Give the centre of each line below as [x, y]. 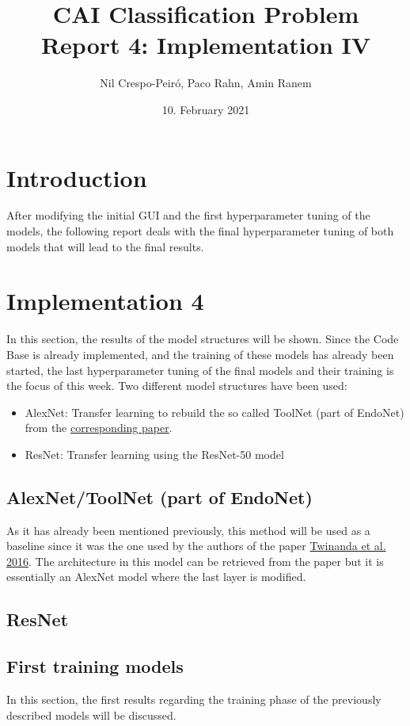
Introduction [77, 177]
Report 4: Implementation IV [206, 45]
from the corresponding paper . [99, 428]
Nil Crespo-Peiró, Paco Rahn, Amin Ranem [206, 83]
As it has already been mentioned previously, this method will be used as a [188, 530]
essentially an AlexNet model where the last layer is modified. [156, 577]
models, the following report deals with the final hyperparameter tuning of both [200, 231]
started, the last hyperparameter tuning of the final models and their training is [200, 370]
